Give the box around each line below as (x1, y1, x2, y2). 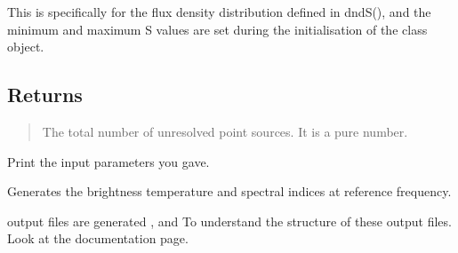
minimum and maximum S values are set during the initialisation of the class (7, 20, 428, 38)
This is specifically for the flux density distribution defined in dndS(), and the (7, 3, 431, 20)
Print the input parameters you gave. (7, 152, 210, 170)
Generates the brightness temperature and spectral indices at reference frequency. (7, 182, 452, 201)
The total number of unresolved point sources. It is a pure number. (42, 122, 408, 140)
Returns (7, 81, 83, 108)
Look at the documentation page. (7, 229, 189, 248)
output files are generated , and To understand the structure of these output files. (7, 211, 452, 230)
